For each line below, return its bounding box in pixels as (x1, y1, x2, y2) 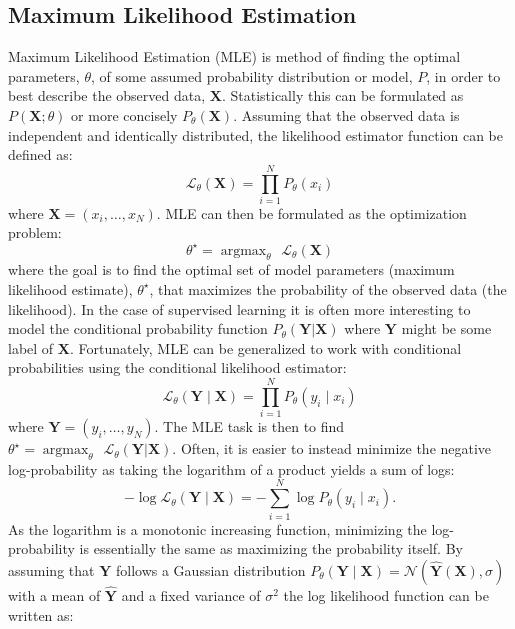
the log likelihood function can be (283, 584, 489, 605)
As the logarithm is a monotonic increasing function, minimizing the (8, 518, 427, 539)
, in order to (426, 65, 501, 86)
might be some (401, 318, 492, 339)
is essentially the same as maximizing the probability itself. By (79, 538, 463, 559)
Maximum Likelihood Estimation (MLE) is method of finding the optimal (8, 46, 461, 67)
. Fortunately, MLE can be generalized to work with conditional (69, 337, 462, 358)
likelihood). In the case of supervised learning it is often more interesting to (8, 298, 471, 319)
